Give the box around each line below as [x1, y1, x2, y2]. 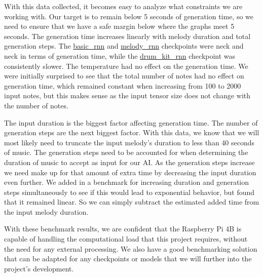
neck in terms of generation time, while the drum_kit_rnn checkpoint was [4, 50, 236, 61]
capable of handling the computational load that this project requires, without [4, 233, 248, 244]
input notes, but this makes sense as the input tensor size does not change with [4, 90, 251, 101]
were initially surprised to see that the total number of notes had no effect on [4, 70, 244, 81]
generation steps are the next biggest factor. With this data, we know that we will [4, 127, 259, 138]
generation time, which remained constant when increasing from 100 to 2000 [4, 80, 241, 91]
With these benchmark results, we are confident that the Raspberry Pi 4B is [4, 223, 242, 234]
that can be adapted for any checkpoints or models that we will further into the [4, 253, 252, 264]
